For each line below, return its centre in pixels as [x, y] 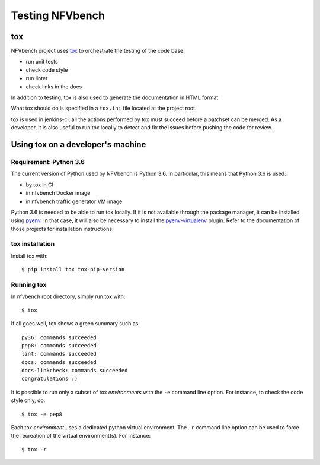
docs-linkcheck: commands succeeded [75, 371]
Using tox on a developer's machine [79, 145]
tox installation [33, 244]
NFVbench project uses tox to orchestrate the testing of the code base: [98, 51]
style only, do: [28, 400]
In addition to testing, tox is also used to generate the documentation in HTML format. [116, 97]
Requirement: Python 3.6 [48, 162]
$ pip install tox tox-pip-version [73, 270]
